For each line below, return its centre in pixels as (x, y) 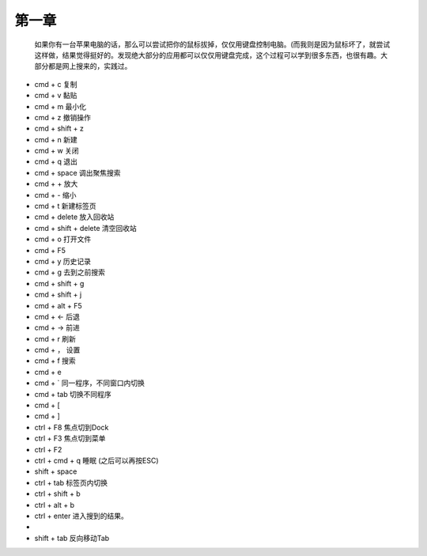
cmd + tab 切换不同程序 (73, 394)
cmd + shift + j (58, 295)
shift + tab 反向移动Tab (72, 538)
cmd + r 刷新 (55, 339)
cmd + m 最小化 (60, 106)
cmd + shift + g (59, 283)
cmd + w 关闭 (57, 151)
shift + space (56, 471)
